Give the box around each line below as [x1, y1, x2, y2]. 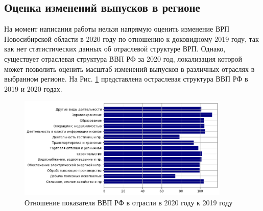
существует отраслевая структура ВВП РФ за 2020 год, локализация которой [4, 53, 242, 64]
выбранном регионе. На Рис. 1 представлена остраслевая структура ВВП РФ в [4, 73, 248, 84]
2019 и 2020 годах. [4, 83, 62, 94]
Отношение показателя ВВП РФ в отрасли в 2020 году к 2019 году [25, 197, 233, 207]
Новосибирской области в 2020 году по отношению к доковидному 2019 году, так [4, 33, 259, 44]
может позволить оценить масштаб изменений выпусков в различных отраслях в [4, 63, 255, 74]
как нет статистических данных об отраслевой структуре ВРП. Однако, [4, 43, 226, 54]
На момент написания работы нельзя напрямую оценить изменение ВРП [4, 23, 230, 34]
